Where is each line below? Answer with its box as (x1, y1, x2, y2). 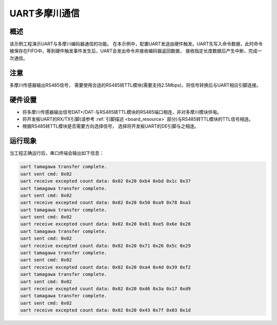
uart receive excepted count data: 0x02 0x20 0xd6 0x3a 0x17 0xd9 (20, 286, 191, 292)
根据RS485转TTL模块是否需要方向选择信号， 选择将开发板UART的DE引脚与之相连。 (22, 123, 200, 129)
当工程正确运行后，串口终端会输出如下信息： (9, 150, 104, 156)
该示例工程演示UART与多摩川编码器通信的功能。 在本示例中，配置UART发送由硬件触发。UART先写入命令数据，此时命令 (9, 41, 263, 47)
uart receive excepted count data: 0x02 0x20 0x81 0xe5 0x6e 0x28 (20, 221, 191, 227)
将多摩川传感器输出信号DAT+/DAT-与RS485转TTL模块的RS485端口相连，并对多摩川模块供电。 (22, 109, 222, 115)
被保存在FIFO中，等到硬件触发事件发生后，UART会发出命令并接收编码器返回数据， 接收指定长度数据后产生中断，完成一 (9, 48, 262, 54)
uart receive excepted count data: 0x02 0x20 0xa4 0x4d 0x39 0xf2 (20, 264, 191, 270)
